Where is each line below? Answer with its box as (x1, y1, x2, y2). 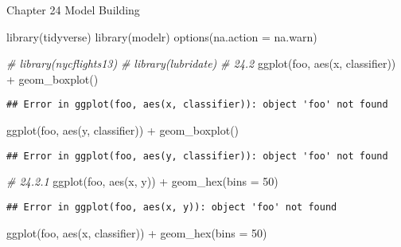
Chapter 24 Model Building (6, 2, 140, 18)
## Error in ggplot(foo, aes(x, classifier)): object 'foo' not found (6, 99, 388, 111)
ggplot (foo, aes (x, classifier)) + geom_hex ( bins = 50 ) (6, 224, 267, 241)
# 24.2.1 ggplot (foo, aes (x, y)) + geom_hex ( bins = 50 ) (6, 173, 278, 190)
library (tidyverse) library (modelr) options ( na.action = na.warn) (6, 28, 317, 45)
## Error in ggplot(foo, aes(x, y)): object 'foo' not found (6, 201, 337, 213)
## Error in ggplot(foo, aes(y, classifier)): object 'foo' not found (6, 150, 388, 162)
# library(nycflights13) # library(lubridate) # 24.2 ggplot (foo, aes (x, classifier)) (6, 55, 396, 72)
